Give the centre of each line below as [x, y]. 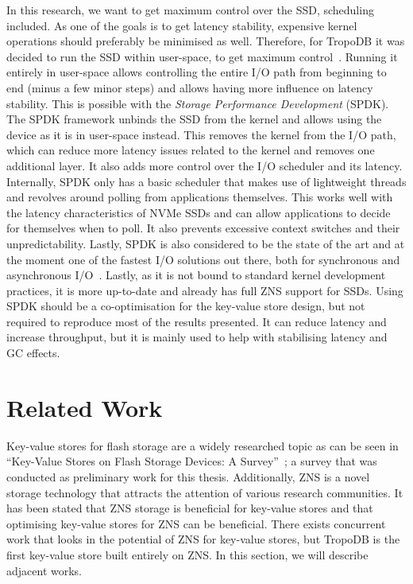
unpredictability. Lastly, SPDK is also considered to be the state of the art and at [206, 243]
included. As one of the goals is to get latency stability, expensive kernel [182, 25]
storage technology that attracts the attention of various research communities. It [205, 492]
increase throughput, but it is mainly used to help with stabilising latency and [197, 337]
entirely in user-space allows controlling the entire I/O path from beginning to [197, 72]
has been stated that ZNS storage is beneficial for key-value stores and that [190, 508]
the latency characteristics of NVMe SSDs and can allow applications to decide [199, 212]
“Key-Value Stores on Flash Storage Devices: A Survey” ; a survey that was [192, 461]
